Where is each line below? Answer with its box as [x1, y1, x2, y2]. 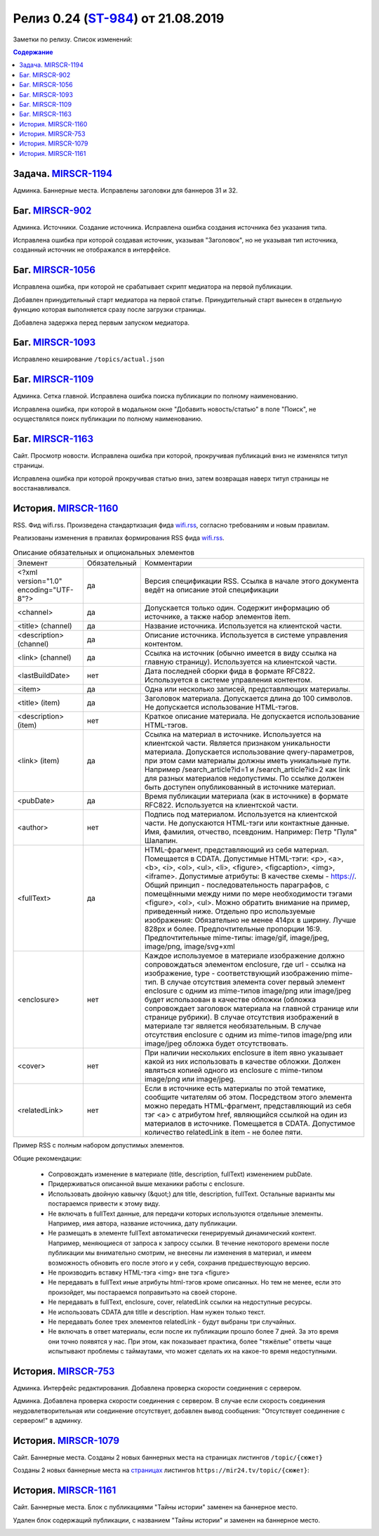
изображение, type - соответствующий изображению [144, 968, 330, 978]
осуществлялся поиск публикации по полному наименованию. [13, 415, 203, 423]
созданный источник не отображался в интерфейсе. [13, 246, 171, 254]
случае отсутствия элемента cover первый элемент [166, 977, 345, 987]
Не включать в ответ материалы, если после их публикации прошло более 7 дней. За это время [48, 1327, 339, 1336]
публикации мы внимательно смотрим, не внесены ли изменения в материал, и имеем [48, 1249, 312, 1257]
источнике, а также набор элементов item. [144, 612, 291, 622]
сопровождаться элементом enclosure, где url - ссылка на [144, 960, 347, 970]
